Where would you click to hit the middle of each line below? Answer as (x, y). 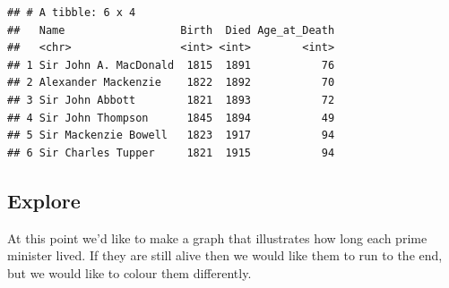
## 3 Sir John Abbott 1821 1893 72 (171, 100)
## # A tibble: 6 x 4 (72, 13)
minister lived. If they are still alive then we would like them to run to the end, (225, 255)
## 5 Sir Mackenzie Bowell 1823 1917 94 (171, 136)
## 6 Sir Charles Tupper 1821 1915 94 (171, 152)
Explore (44, 200)
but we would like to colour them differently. (130, 272)
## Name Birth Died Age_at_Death (171, 30)
